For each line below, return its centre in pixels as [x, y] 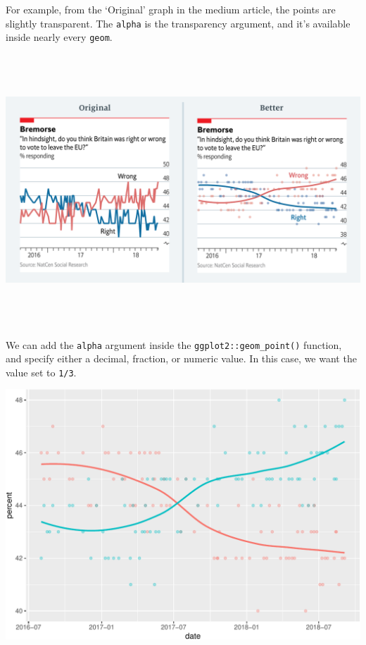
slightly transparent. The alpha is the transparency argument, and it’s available [178, 23]
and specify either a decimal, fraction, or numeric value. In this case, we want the [181, 358]
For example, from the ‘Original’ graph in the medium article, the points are [171, 9]
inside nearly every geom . [59, 37]
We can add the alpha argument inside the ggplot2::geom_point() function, [174, 344]
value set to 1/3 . [41, 372]
